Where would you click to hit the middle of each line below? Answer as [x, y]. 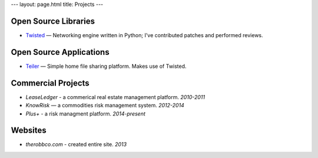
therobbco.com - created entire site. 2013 [76, 144]
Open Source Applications [60, 52]
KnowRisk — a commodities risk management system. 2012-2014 [105, 106]
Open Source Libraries [53, 21]
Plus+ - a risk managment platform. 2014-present [85, 113]
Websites [29, 131]
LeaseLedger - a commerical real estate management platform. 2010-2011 [115, 97]
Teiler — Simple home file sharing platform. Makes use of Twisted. [106, 66]
